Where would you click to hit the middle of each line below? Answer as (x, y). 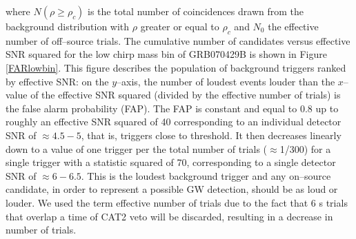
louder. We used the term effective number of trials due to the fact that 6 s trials (177, 202)
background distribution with (68, 26)
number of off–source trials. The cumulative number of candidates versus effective (178, 40)
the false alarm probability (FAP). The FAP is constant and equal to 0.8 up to (172, 108)
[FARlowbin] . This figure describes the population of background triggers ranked (176, 67)
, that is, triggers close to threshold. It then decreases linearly (211, 135)
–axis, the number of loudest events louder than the (226, 81)
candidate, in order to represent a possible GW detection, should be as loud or (172, 189)
